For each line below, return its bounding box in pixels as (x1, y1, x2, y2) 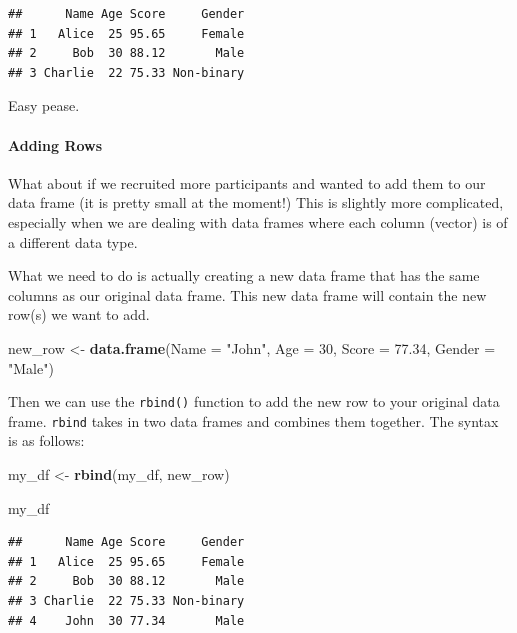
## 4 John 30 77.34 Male (8, 613, 245, 628)
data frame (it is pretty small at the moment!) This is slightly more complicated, (8, 192, 504, 213)
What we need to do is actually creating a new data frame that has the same (8, 265, 480, 286)
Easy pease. (8, 95, 80, 116)
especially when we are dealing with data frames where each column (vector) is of (8, 211, 508, 232)
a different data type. (8, 231, 138, 252)
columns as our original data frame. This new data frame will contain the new (8, 284, 487, 305)
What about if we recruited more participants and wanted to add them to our (8, 172, 486, 193)
